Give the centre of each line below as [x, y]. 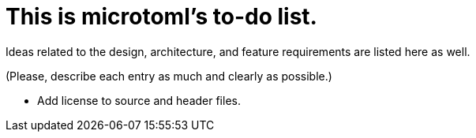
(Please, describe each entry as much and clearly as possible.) [169, 76]
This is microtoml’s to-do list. [161, 17]
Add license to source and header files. [139, 100]
